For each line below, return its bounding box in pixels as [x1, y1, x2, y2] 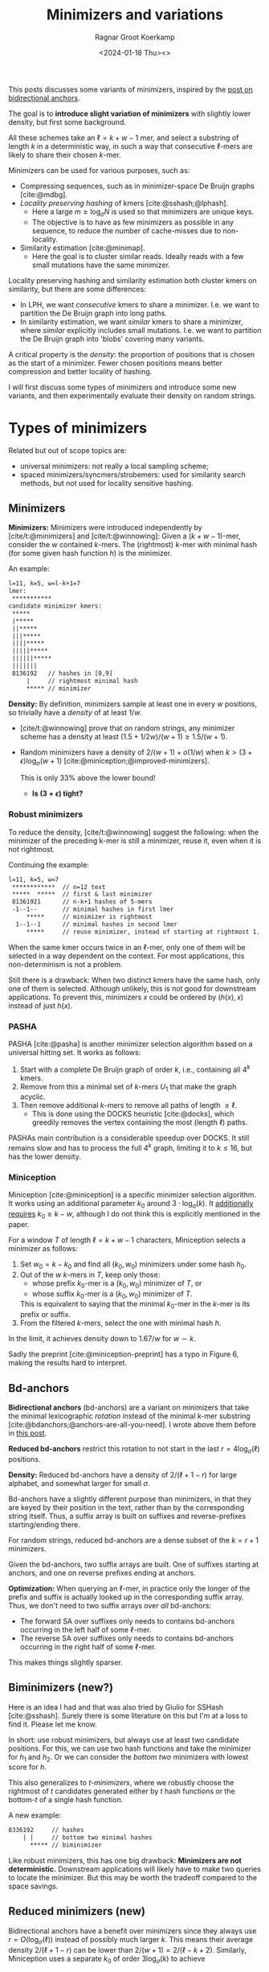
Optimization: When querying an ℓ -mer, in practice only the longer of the [8, 1583, 251, 1593]
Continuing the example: [8, 859, 90, 870]
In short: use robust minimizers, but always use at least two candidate [8, 1735, 239, 1744]
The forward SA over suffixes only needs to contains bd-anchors [19, 1616, 235, 1626]
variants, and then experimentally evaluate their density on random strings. [8, 390, 257, 400]
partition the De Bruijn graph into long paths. [19, 308, 167, 318]
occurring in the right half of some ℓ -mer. [19, 1641, 157, 1651]
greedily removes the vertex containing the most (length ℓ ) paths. [31, 1118, 248, 1127]
